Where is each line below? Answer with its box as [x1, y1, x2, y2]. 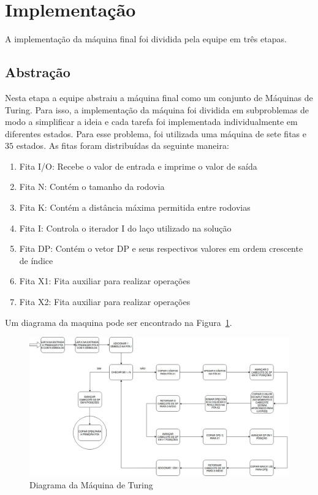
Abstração [5, 62, 70, 81]
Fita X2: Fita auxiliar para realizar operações [19, 295, 191, 308]
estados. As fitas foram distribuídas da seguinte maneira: [16, 139, 229, 152]
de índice [19, 254, 53, 266]
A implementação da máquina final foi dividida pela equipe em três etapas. [5, 32, 287, 45]
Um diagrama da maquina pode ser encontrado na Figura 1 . [5, 316, 232, 328]
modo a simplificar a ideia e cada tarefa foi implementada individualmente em [5, 115, 298, 128]
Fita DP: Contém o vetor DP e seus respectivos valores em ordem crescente [19, 242, 303, 255]
